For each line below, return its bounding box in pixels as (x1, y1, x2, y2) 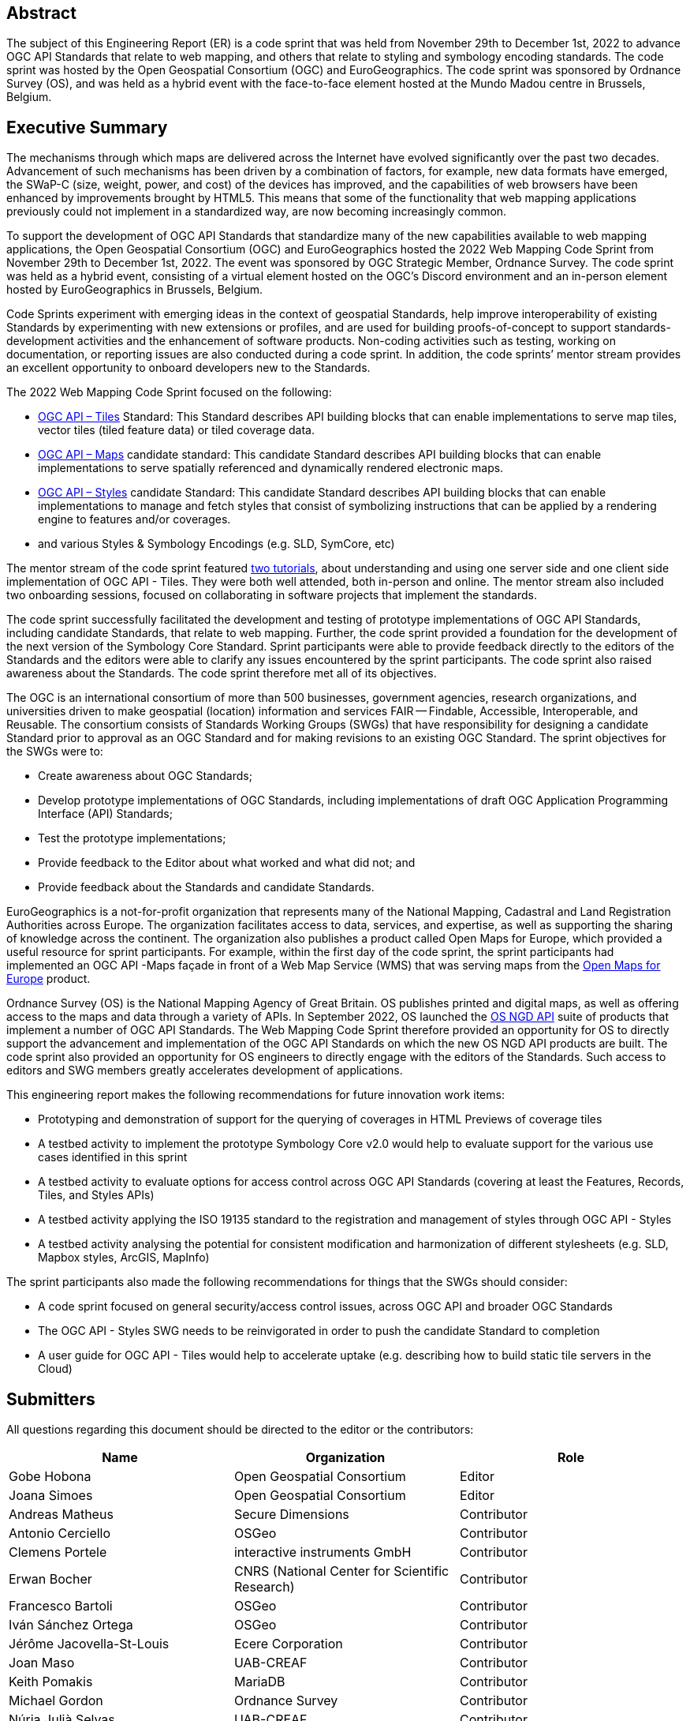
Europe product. (6, 972, 91, 986)
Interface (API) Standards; (38, 807, 173, 821)
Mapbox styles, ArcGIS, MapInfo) (38, 1250, 210, 1265)
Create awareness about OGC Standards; (38, 769, 252, 783)
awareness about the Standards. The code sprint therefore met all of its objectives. (6, 666, 437, 681)
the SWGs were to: (6, 744, 103, 759)
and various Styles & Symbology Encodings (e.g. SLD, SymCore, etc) (38, 537, 395, 551)
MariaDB (233, 1674, 285, 1690)
